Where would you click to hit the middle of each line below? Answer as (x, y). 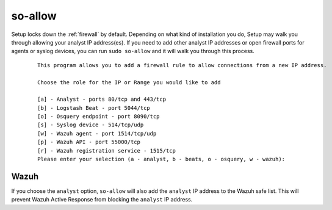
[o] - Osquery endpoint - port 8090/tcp (99, 117)
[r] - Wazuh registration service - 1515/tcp (107, 150)
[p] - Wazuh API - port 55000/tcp (89, 142)
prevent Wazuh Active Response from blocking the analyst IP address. (102, 200)
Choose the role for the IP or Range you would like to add (129, 82)
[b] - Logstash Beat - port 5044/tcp (94, 108)
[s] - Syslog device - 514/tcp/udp (91, 125)
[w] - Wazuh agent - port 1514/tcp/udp (97, 133)
